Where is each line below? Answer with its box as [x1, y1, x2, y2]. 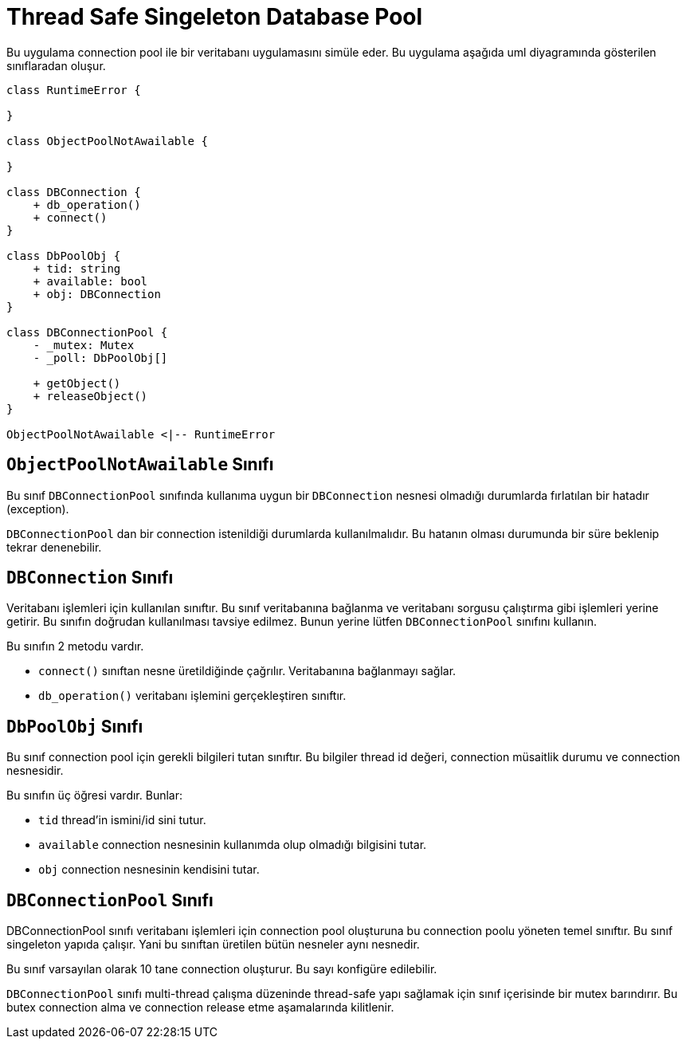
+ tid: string [33, 261, 121, 275]
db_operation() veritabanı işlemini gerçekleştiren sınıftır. [38, 689, 347, 703]
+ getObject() [33, 376, 121, 390]
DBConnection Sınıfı [6, 568, 174, 588]
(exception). [6, 501, 69, 516]
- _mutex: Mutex [33, 338, 135, 352]
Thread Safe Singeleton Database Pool [6, 3, 423, 30]
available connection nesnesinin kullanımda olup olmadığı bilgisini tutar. [38, 838, 427, 852]
